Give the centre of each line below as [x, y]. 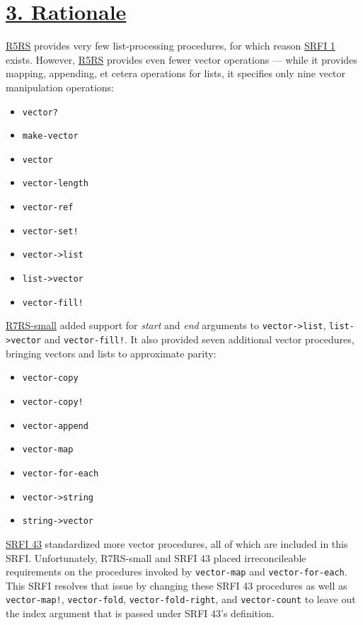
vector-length [55, 184]
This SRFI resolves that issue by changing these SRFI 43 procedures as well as [177, 585]
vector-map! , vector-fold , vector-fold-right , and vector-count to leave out [181, 599]
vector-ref [48, 208]
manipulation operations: [60, 87]
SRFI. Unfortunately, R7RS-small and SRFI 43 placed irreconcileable [156, 557]
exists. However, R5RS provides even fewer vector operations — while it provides [181, 59]
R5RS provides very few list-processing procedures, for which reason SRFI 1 [171, 46]
